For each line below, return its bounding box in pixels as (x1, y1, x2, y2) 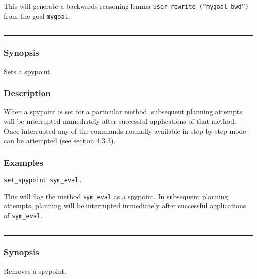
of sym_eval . (4, 210, 43, 220)
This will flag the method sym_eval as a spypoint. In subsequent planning (4, 191, 228, 201)
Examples (4, 156, 43, 168)
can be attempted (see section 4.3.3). (4, 135, 116, 146)
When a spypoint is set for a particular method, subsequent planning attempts (4, 106, 242, 117)
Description (4, 87, 51, 99)
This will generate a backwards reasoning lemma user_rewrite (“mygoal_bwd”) (4, 1, 249, 11)
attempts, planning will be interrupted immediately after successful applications (4, 200, 246, 211)
